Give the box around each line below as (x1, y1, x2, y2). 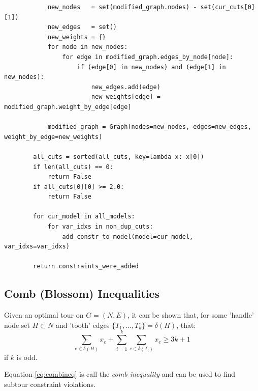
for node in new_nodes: (47, 43, 128, 51)
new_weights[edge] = (91, 93, 160, 101)
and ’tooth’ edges (55, 319, 110, 330)
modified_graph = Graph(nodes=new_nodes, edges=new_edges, (47, 123, 251, 131)
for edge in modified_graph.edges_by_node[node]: (62, 53, 234, 61)
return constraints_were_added (33, 263, 139, 270)
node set (4, 319, 30, 330)
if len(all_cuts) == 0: (33, 163, 113, 171)
